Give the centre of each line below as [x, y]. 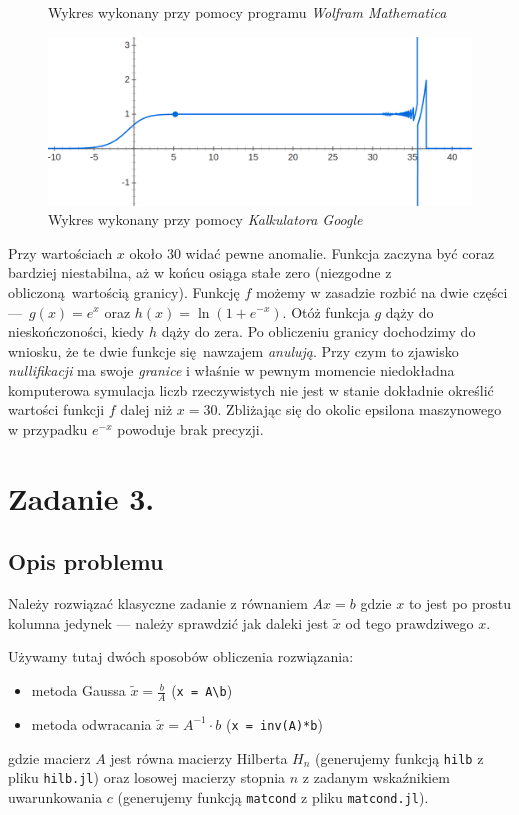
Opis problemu [86, 561]
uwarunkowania [55, 796]
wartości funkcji [56, 409]
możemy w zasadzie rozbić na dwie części [381, 291]
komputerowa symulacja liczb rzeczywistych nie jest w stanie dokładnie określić [251, 389]
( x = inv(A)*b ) [274, 723]
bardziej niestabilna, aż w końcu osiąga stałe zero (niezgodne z [200, 272]
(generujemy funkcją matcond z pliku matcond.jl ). [273, 796]
